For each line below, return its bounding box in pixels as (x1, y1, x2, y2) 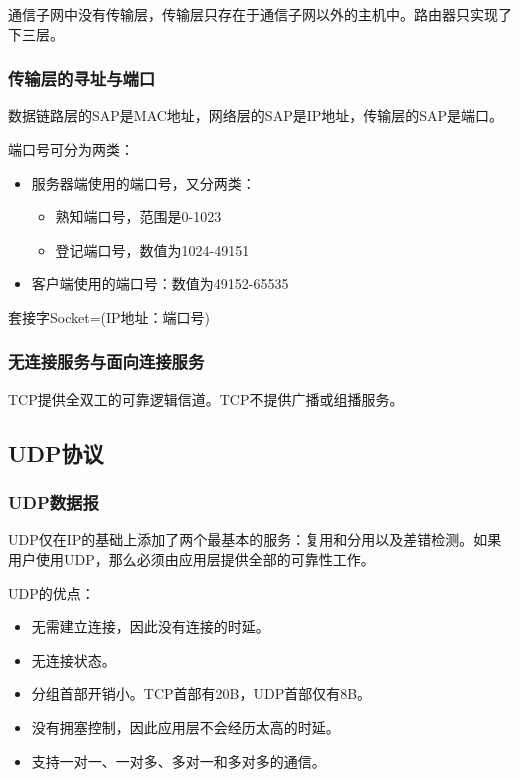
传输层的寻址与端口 (8, 66, 156, 91)
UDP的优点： (8, 582, 95, 603)
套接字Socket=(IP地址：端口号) (8, 306, 211, 327)
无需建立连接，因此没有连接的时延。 (31, 616, 270, 637)
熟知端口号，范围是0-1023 (55, 206, 222, 227)
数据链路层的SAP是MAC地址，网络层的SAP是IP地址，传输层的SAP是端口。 (8, 105, 504, 126)
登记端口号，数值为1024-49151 (55, 239, 250, 260)
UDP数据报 (8, 490, 99, 515)
